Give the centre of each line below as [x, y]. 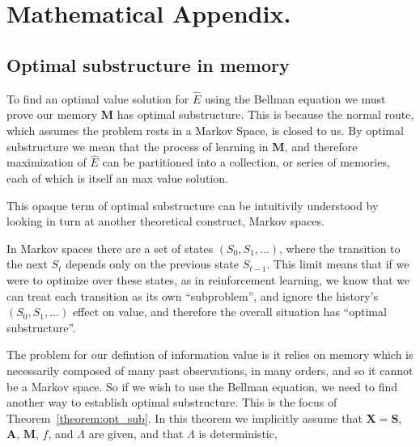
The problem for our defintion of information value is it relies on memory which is [210, 354]
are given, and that [136, 434]
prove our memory [52, 114]
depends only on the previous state [152, 264]
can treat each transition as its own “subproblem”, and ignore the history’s [193, 295]
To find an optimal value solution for [98, 98]
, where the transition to [340, 248]
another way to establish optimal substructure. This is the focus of [172, 402]
